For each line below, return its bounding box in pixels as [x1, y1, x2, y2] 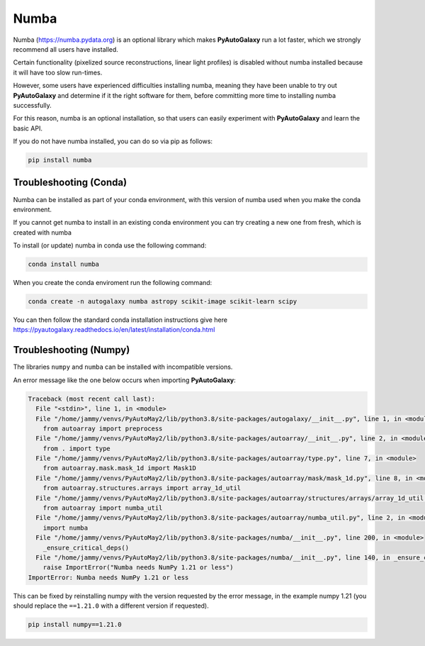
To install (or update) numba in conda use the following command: [13, 241, 207, 250]
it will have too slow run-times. [13, 68, 103, 77]
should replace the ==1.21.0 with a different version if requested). [13, 601, 209, 610]
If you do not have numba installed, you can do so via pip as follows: [13, 137, 212, 145]
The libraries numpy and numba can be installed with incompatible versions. [13, 362, 233, 372]
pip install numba [28, 156, 92, 165]
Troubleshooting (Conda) [13, 177, 127, 189]
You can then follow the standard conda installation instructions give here [13, 316, 228, 324]
